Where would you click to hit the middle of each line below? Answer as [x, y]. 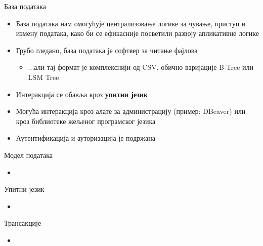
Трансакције [23, 223]
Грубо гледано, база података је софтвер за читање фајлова [107, 50]
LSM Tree [43, 77]
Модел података [29, 155]
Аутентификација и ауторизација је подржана [85, 138]
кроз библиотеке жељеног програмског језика [86, 121]
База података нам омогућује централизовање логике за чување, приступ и [131, 23]
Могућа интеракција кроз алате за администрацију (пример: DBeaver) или [131, 111]
